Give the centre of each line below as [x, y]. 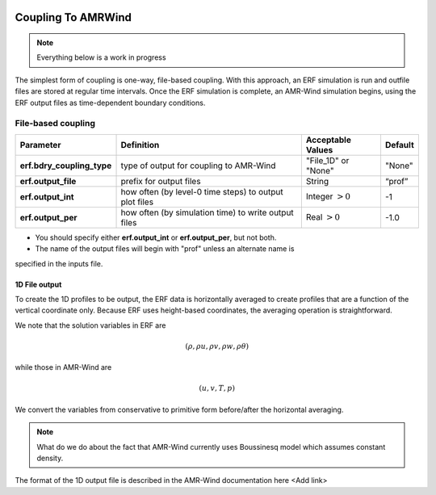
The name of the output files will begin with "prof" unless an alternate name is [165, 249]
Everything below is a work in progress [101, 57]
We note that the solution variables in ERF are [90, 325]
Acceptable [328, 140]
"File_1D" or [327, 160]
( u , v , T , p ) [217, 388]
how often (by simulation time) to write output [207, 212]
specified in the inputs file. [59, 263]
